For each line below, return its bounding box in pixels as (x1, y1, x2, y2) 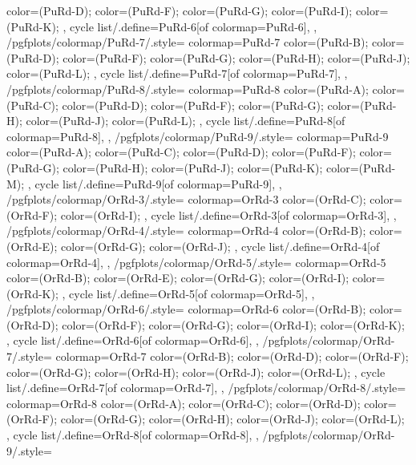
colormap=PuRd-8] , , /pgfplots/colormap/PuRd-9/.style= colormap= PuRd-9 (6, 127, 389, 144)
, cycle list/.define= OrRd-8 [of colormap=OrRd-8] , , (6, 427, 259, 443)
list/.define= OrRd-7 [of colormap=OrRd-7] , (6, 379, 218, 396)
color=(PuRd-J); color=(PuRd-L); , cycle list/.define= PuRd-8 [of (26, 112, 345, 129)
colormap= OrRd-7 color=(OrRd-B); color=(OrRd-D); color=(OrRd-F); (55, 348, 409, 365)
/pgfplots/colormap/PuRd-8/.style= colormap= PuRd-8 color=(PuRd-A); (6, 80, 369, 97)
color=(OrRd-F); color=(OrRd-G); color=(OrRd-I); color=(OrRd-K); (62, 316, 405, 333)
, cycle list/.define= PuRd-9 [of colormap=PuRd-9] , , (27, 175, 282, 192)
